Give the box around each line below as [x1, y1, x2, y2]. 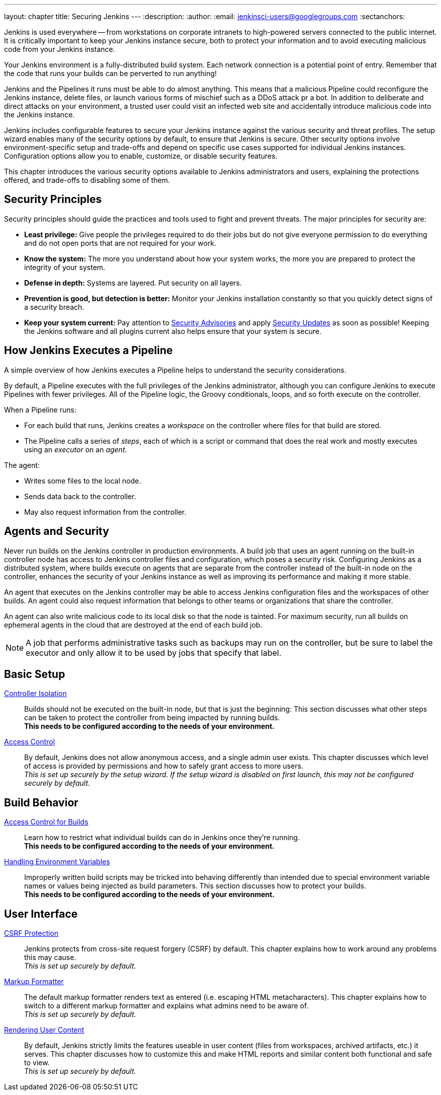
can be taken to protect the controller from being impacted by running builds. [24, 713, 280, 722]
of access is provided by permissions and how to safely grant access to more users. [24, 762, 304, 771]
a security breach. [24, 302, 85, 311]
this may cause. [24, 953, 77, 962]
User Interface [4, 907, 78, 920]
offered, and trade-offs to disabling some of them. [4, 176, 170, 184]
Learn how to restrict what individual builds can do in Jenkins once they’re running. [24, 833, 300, 842]
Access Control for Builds [4, 817, 89, 827]
